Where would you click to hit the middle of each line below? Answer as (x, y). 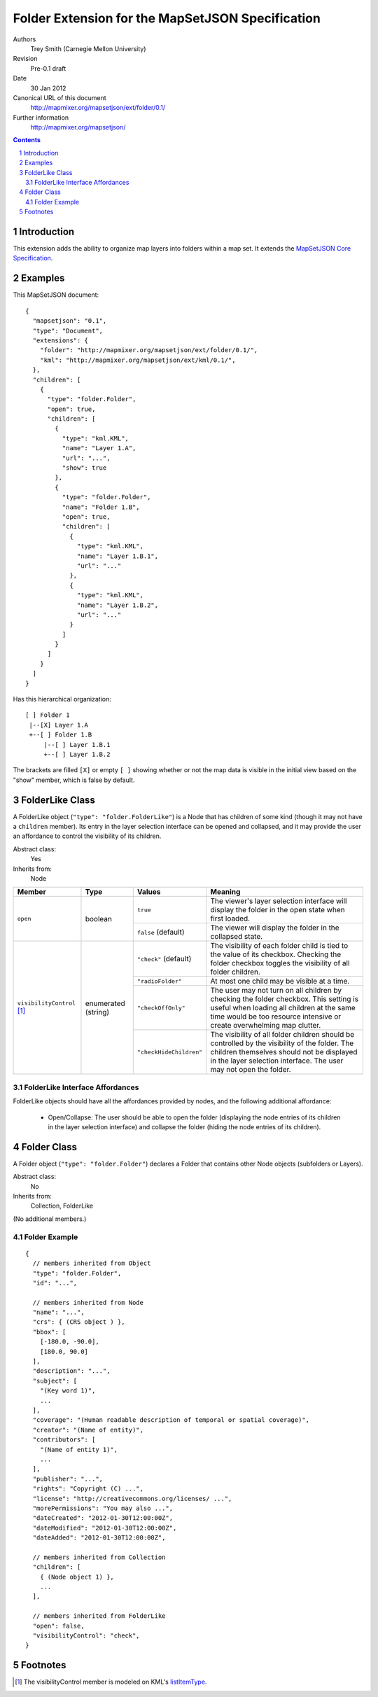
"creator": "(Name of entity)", (88, 1430)
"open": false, (58, 1626)
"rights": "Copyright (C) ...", (88, 1489)
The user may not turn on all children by (276, 991)
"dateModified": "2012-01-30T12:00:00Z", (105, 1528)
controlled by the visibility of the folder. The (282, 1043)
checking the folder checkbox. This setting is (285, 999)
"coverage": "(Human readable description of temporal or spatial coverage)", (171, 1420)
